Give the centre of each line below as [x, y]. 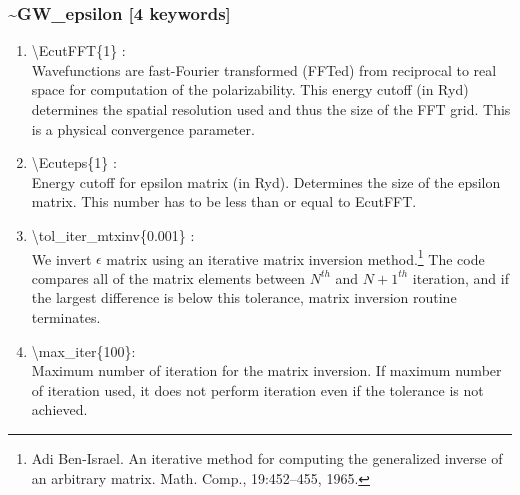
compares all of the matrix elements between [168, 277]
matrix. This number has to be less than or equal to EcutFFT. [224, 201]
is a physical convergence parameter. [143, 128]
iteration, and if [460, 277]
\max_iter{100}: [83, 350]
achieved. [59, 409]
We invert [61, 258]
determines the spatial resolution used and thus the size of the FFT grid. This [271, 109]
